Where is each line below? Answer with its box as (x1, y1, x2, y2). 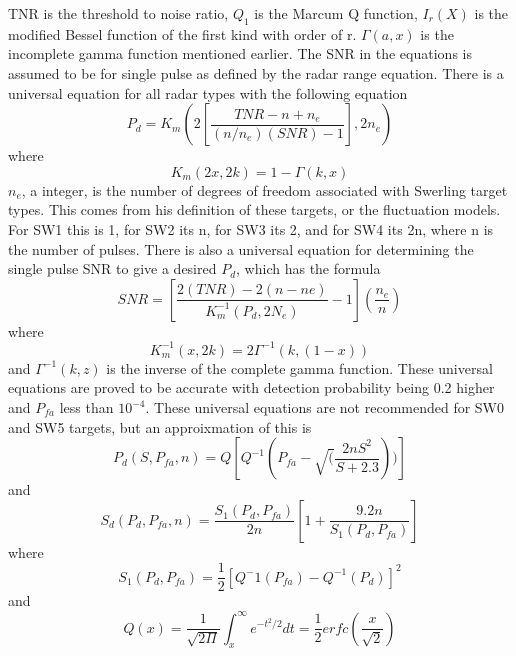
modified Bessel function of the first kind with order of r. (8, 23, 357, 44)
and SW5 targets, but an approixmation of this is (8, 416, 312, 437)
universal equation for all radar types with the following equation (8, 82, 408, 103)
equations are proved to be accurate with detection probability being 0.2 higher (8, 377, 495, 398)
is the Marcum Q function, (254, 3, 418, 23)
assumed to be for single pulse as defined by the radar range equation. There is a (8, 62, 504, 83)
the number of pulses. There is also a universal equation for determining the (8, 238, 474, 259)
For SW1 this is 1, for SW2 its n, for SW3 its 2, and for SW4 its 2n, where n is (8, 218, 494, 239)
